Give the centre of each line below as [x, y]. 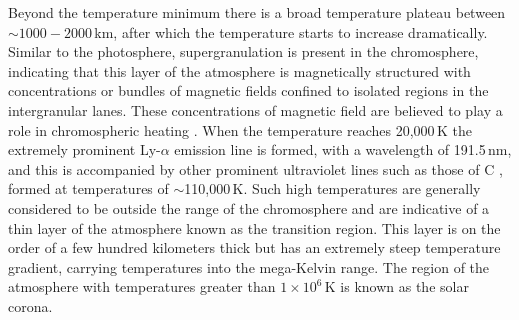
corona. [30, 305]
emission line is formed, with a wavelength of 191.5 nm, [343, 149]
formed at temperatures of [88, 188]
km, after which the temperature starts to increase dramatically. [291, 31]
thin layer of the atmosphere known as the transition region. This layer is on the [254, 227]
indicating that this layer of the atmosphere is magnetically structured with [239, 70]
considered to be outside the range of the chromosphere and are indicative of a [249, 207]
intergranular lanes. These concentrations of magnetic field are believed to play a [255, 109]
